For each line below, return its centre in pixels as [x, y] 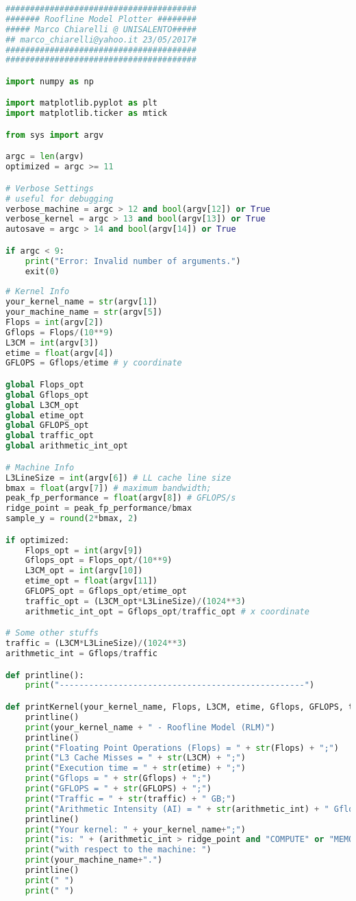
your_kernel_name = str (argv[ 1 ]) [81, 302]
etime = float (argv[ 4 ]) [60, 353]
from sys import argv [55, 135]
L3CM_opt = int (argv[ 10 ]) [84, 571]
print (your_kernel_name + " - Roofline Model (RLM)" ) [150, 727]
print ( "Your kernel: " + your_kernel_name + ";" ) [135, 829]
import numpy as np [50, 81]
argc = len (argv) [45, 157]
